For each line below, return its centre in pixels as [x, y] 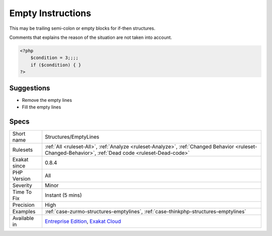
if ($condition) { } [56, 65]
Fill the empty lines [42, 107]
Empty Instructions [50, 13]
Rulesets [22, 150]
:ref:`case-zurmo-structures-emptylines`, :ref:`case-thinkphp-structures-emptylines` [145, 211]
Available [23, 218]
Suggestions [30, 88]
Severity [22, 185]
